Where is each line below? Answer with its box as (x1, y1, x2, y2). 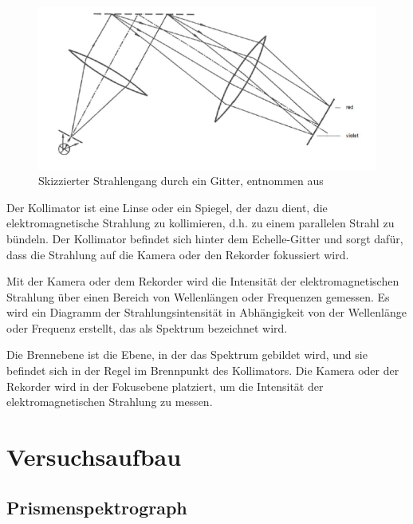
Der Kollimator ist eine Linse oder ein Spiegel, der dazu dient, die (6, 199, 328, 215)
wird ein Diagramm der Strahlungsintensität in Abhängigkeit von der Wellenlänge (6, 304, 407, 321)
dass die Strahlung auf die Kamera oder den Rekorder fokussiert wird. (6, 246, 349, 262)
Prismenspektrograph (6, 494, 187, 519)
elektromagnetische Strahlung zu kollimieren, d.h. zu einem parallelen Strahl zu (6, 215, 395, 231)
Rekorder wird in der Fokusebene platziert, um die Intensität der (6, 377, 324, 394)
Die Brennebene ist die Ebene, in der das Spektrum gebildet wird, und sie (6, 346, 368, 363)
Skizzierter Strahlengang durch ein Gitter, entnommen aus (38, 172, 324, 189)
